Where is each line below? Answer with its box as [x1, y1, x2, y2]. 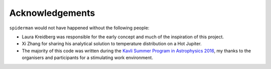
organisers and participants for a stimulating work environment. [22, 55, 153, 61]
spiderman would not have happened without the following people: [9, 25, 150, 31]
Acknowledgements [9, 7, 95, 18]
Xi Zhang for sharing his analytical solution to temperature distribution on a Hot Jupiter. [22, 41, 202, 47]
